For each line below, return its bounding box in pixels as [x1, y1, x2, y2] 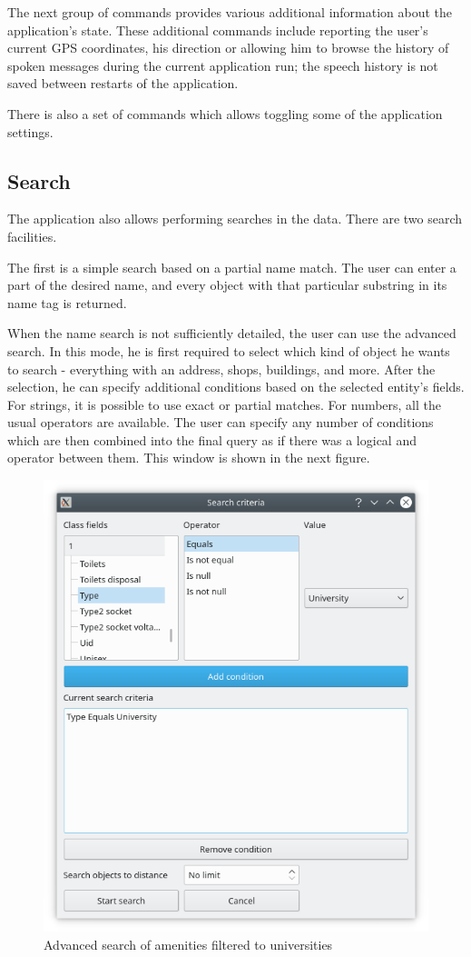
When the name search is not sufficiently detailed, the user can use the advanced [7, 324, 456, 343]
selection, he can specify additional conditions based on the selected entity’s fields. [7, 377, 465, 396]
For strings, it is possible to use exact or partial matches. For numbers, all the [7, 394, 442, 414]
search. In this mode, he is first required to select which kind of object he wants [7, 341, 450, 360]
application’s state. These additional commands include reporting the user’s [7, 20, 428, 39]
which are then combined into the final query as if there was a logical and [7, 430, 417, 449]
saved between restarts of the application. [7, 74, 239, 93]
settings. [7, 122, 54, 141]
